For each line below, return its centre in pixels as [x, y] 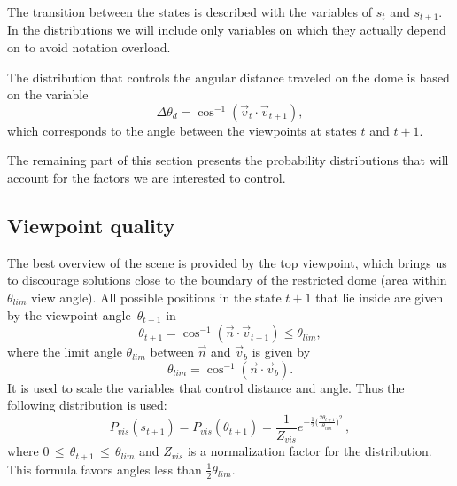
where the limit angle [65, 352]
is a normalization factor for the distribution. [310, 451]
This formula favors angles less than [105, 469]
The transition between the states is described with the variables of [190, 12]
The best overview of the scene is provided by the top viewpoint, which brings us [227, 262]
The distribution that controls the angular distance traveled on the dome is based [228, 77]
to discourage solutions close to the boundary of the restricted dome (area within [227, 280]
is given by [281, 352]
